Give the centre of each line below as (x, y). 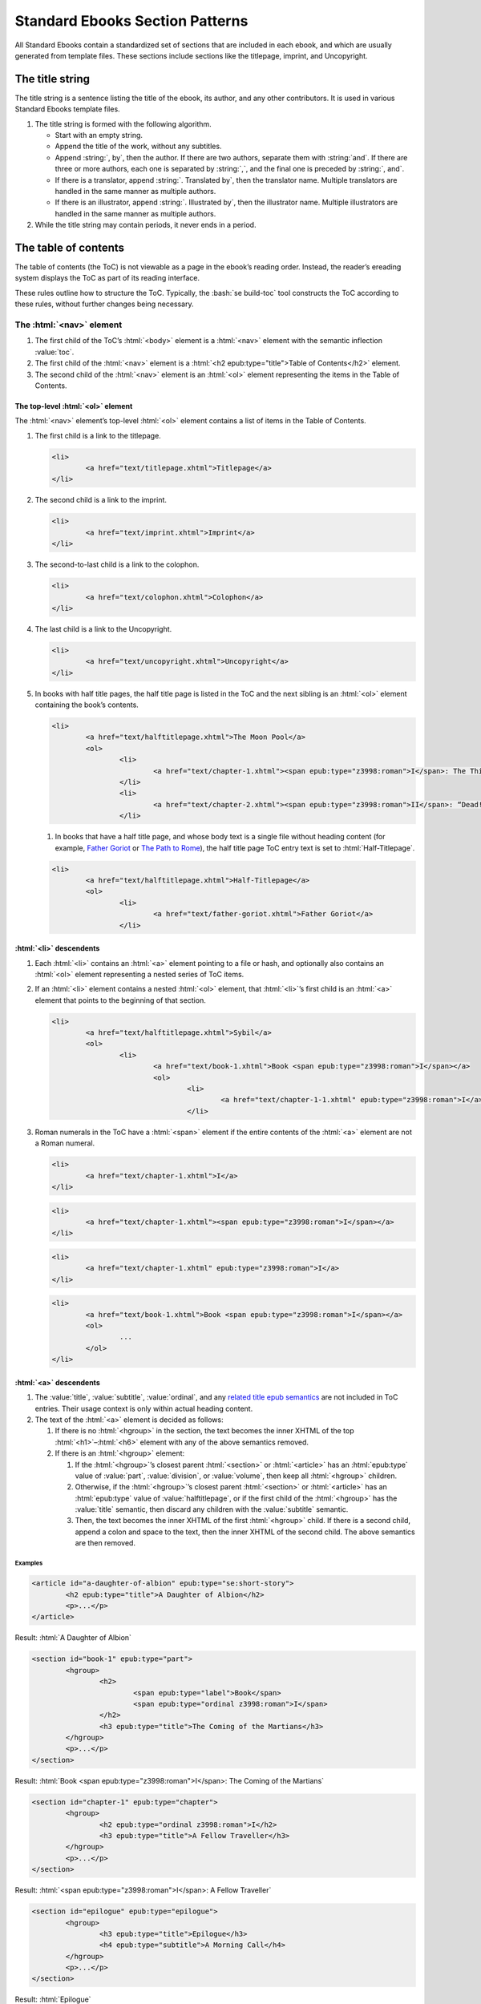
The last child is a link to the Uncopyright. (103, 628)
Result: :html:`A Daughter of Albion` (73, 1638)
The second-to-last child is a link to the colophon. (117, 564)
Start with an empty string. (99, 135)
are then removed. (105, 1543)
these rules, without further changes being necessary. (104, 304)
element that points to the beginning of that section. (120, 1000)
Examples (29, 1563)
